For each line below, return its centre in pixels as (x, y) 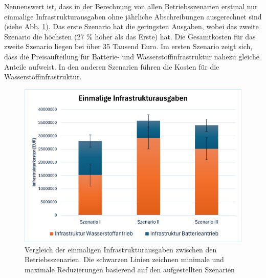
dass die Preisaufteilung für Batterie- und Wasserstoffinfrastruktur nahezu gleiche (132, 56)
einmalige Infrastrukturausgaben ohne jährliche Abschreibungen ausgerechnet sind (133, 16)
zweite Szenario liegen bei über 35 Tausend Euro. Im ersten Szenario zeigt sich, (128, 46)
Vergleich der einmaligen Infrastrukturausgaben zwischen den (121, 249)
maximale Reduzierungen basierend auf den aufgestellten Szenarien (130, 269)
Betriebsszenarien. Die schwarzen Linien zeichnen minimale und (124, 259)
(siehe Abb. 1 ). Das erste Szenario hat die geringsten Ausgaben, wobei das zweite (131, 26)
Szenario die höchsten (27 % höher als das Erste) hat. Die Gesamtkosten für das (130, 36)
